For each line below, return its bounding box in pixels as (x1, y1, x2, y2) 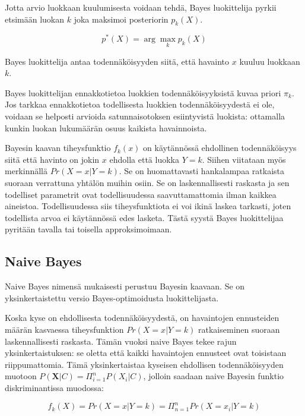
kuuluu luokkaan (239, 55, 300, 67)
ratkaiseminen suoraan (198, 323, 280, 335)
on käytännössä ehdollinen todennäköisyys (143, 141, 297, 154)
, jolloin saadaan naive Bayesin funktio (143, 370, 284, 382)
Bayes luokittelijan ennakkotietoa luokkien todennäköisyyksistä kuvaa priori (5, 86, 281, 99)
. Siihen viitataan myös (202, 153, 286, 165)
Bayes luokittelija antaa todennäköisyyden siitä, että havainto (5, 55, 230, 67)
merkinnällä (5, 165, 48, 177)
